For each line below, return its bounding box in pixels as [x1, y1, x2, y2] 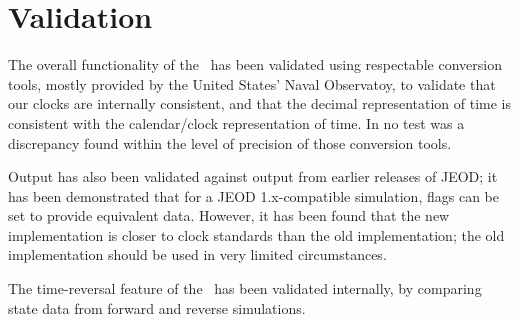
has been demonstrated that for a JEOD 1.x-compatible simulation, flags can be [8, 185, 499, 206]
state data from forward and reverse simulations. [8, 297, 306, 318]
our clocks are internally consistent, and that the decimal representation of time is [8, 93, 512, 114]
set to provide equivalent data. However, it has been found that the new [8, 205, 450, 226]
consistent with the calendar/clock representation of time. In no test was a [8, 112, 465, 133]
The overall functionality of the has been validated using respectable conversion [8, 54, 502, 75]
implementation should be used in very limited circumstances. [8, 244, 387, 265]
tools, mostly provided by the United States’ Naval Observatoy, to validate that [8, 73, 496, 94]
